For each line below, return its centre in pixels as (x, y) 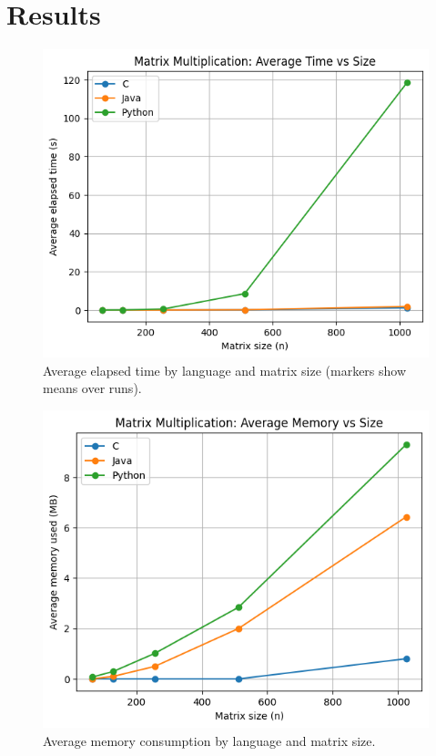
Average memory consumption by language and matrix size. (209, 740)
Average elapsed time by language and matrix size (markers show (225, 370)
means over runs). (92, 388)
